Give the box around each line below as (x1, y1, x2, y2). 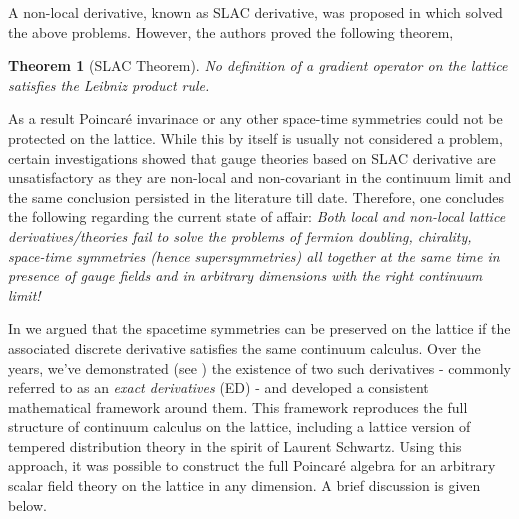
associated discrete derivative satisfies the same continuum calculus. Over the (8, 337, 481, 358)
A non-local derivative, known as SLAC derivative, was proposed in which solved (8, 2, 503, 22)
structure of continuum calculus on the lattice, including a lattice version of (8, 416, 471, 437)
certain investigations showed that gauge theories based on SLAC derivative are (8, 147, 496, 168)
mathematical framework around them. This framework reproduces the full (8, 396, 468, 417)
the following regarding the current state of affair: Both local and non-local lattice (8, 206, 506, 227)
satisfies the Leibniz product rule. (8, 74, 210, 95)
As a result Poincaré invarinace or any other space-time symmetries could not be (8, 108, 503, 129)
